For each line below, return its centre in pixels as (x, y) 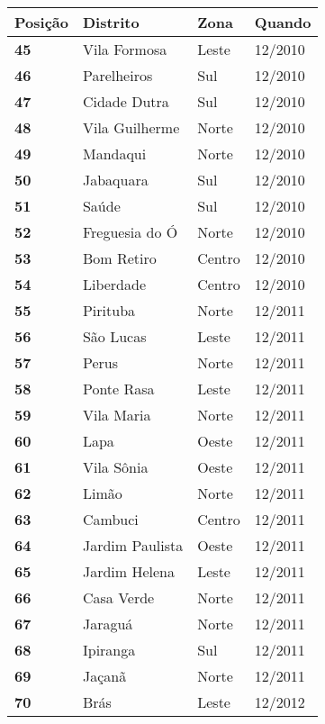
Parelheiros (117, 75)
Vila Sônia (115, 467)
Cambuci (110, 519)
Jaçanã (104, 676)
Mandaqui (114, 154)
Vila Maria (117, 415)
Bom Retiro (119, 258)
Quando (283, 22)
